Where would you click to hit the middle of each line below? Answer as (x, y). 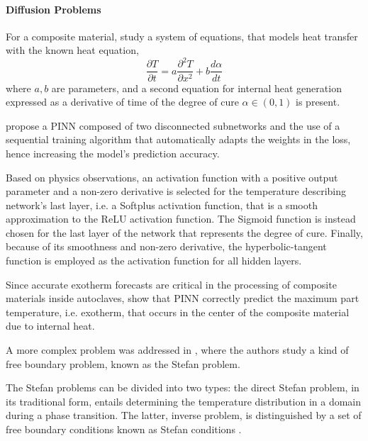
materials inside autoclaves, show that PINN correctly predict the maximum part (183, 298)
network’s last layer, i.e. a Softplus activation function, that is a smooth (162, 205)
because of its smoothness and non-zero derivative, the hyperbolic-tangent (166, 246)
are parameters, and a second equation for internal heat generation (196, 88)
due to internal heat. (50, 326)
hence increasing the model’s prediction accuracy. (113, 153)
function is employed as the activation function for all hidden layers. (154, 261)
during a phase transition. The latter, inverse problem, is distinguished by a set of (184, 415)
